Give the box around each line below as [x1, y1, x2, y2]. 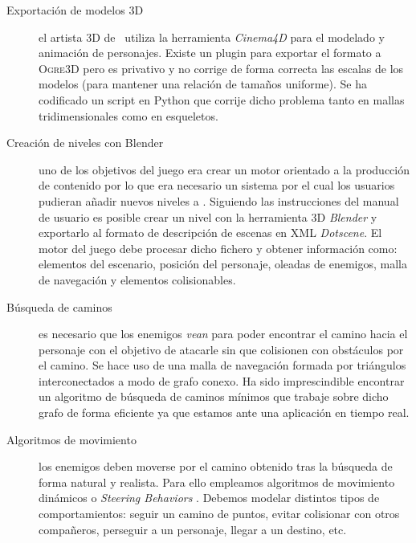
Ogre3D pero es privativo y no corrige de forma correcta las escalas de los [39, 59, 404, 76]
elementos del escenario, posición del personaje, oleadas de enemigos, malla [39, 255, 407, 272]
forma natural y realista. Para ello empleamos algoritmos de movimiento [39, 473, 395, 490]
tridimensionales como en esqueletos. [39, 107, 218, 124]
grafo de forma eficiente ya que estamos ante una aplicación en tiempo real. [39, 404, 410, 421]
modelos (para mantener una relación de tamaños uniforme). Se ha [39, 76, 368, 92]
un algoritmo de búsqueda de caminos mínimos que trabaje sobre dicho [39, 388, 389, 405]
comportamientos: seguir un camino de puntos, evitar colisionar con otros [39, 505, 400, 522]
